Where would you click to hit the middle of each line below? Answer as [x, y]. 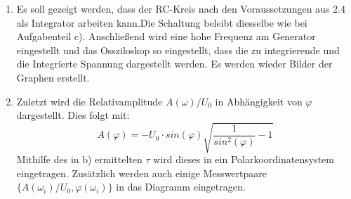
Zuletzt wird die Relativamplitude [90, 101]
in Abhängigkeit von [259, 101]
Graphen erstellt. [53, 77]
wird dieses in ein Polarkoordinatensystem [244, 159]
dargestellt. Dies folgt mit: [73, 115]
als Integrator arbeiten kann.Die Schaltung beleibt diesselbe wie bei [162, 22]
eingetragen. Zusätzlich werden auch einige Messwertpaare [141, 173]
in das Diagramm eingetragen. [181, 187]
